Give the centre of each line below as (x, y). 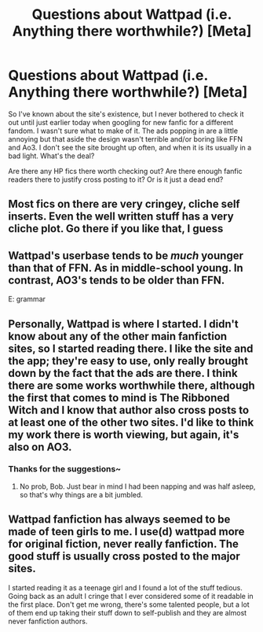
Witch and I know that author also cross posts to (129, 410)
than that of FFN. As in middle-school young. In (126, 268)
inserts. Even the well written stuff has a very (121, 217)
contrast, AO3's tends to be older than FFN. (117, 280)
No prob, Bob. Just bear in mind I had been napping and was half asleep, (137, 486)
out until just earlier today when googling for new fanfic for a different (121, 122)
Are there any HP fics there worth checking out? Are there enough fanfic (126, 171)
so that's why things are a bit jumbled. (81, 494)
